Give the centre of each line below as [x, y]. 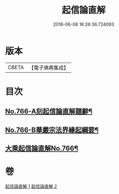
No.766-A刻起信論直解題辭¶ [49, 112]
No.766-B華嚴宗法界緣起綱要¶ [52, 130]
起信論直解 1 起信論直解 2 [31, 186]
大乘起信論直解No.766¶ [42, 148]
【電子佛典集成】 [49, 68]
